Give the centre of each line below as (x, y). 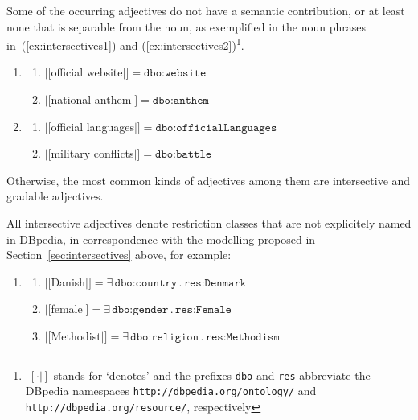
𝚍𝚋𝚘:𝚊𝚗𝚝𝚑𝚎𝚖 (180, 101)
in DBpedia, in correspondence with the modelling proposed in (161, 239)
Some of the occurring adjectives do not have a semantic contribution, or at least (206, 10)
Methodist (76, 335)
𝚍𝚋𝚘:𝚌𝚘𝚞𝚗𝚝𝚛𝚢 (146, 283)
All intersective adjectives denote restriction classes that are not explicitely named (209, 223)
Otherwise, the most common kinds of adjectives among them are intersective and (209, 180)
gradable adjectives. (55, 196)
